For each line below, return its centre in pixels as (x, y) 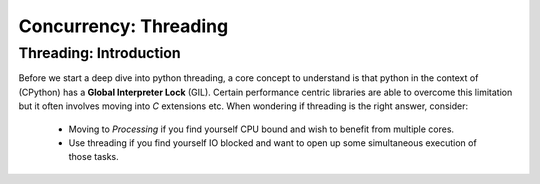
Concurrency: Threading (123, 26)
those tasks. (93, 157)
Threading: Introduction (99, 53)
